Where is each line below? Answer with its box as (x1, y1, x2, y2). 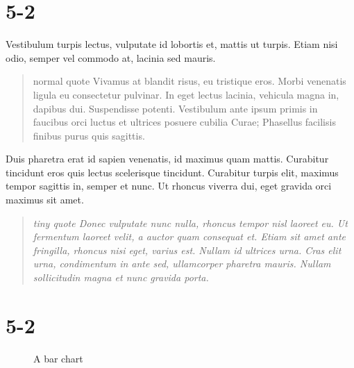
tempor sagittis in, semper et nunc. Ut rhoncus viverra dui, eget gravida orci (6, 178, 332, 193)
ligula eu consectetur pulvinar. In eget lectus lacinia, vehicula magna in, (33, 87, 339, 101)
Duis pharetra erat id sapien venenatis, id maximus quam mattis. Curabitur (6, 151, 329, 166)
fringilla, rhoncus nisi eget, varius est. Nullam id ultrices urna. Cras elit (33, 242, 342, 257)
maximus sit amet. (6, 192, 84, 207)
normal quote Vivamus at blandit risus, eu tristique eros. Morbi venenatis (33, 74, 346, 88)
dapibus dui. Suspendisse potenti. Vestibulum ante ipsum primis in (33, 101, 318, 115)
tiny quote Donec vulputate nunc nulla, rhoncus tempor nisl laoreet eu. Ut (33, 215, 348, 230)
